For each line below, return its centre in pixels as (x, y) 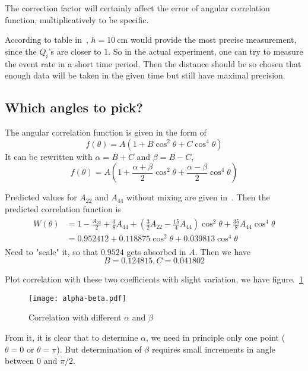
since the (21, 51)
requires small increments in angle (213, 349)
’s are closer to (75, 51)
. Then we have (223, 251)
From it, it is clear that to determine (72, 337)
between (20, 361)
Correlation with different (75, 317)
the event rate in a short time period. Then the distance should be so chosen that (153, 63)
